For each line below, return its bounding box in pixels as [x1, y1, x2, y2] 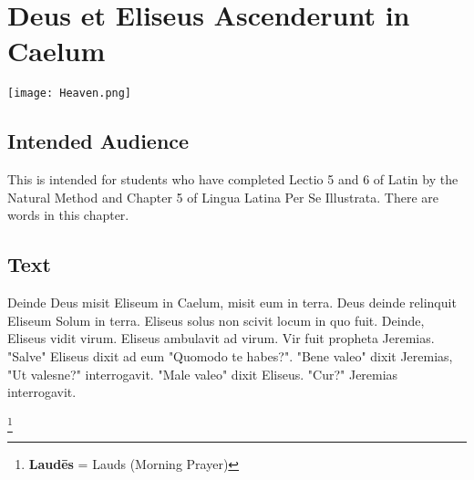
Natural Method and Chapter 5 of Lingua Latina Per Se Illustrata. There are [7, 187, 439, 206]
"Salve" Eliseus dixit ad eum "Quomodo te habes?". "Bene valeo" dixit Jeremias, [7, 346, 453, 365]
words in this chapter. [7, 205, 129, 224]
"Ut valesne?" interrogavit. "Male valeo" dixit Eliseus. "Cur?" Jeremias [7, 364, 398, 383]
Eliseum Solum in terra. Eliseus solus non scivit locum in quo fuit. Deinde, [7, 310, 425, 329]
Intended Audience [7, 127, 190, 155]
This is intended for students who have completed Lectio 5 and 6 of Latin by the [7, 170, 459, 189]
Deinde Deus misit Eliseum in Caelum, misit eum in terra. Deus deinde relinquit [7, 293, 457, 312]
